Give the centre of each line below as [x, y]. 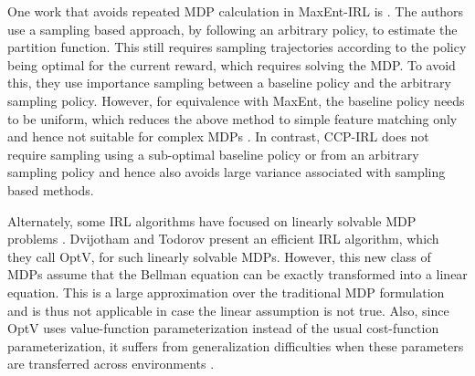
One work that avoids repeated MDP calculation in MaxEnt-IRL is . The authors [236, 11]
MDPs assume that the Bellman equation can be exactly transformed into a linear [237, 274]
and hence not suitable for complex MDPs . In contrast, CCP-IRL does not [218, 136]
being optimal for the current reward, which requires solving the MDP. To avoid [232, 64]
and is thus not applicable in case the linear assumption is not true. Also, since [228, 310]
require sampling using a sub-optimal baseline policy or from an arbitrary [213, 154]
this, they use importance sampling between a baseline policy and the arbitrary [229, 83]
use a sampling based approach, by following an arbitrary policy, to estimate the [232, 29]
